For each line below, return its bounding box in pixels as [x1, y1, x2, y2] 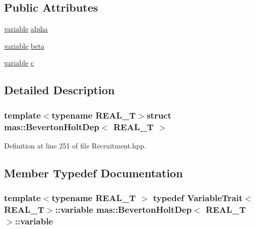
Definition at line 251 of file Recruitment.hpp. [4, 140, 147, 150]
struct [147, 108, 172, 121]
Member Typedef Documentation [4, 165, 183, 180]
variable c [4, 57, 34, 68]
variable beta [4, 40, 45, 51]
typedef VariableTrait [153, 192, 243, 204]
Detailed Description [4, 82, 115, 98]
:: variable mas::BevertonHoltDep [55, 203, 192, 216]
